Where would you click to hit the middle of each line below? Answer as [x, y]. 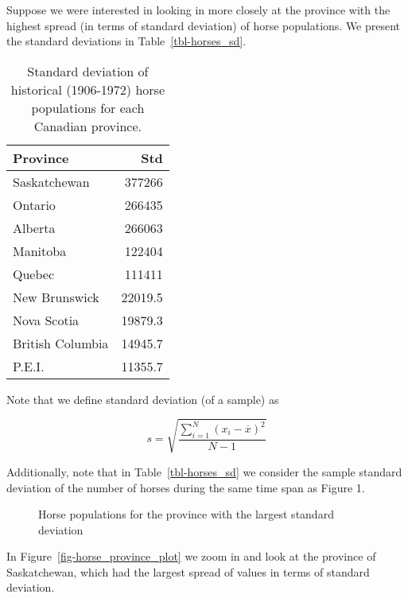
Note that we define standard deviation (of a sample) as [143, 399]
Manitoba [40, 250]
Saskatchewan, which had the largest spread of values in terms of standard [188, 571]
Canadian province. [87, 126]
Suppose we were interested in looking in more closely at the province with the [198, 10]
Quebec [34, 274]
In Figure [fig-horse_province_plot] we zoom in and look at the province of [191, 556]
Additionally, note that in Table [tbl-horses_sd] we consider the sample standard [204, 471]
